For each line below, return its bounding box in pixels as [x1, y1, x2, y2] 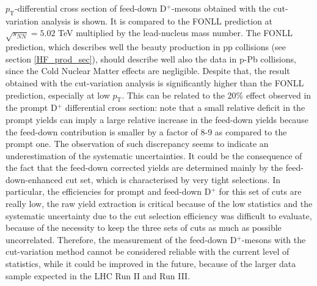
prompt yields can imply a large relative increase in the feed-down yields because [5, 113, 308, 126]
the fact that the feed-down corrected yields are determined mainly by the [5, 161, 283, 174]
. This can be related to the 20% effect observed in [122, 88, 312, 101]
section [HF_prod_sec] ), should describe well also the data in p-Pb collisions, [5, 52, 296, 65]
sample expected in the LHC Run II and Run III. [5, 269, 191, 282]
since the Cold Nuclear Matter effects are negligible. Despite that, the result [5, 64, 290, 77]
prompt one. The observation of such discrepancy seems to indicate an [5, 137, 269, 150]
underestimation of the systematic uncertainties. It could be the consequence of [5, 149, 302, 162]
